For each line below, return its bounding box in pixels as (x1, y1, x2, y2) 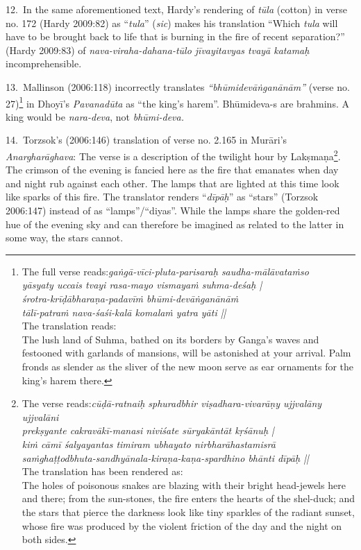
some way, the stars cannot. (6, 230, 124, 245)
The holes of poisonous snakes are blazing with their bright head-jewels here (22, 477, 346, 492)
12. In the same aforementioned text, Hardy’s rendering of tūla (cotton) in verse (6, 2, 347, 16)
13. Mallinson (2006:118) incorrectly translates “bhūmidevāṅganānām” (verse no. (6, 79, 350, 94)
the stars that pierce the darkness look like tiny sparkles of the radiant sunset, (22, 504, 355, 519)
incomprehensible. (6, 56, 82, 71)
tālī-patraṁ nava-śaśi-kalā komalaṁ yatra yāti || (22, 304, 226, 319)
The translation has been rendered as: (22, 464, 183, 479)
